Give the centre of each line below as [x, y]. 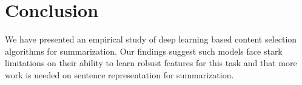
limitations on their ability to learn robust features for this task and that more [151, 63]
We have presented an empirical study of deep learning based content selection [151, 39]
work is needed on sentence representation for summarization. [119, 74]
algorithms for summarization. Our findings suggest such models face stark [144, 51]
